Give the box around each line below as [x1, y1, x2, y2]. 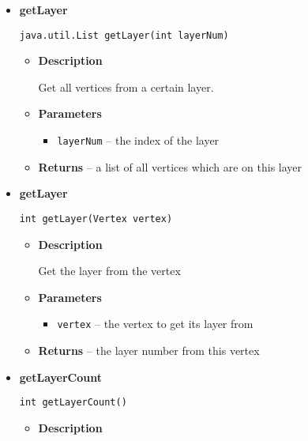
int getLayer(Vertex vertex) [19, 213, 173, 224]
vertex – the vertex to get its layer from [57, 315, 254, 332]
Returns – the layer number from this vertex [38, 341, 260, 358]
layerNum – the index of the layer [57, 132, 220, 149]
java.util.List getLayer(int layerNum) [19, 29, 229, 41]
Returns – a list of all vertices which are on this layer [38, 158, 302, 175]
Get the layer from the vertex [38, 262, 181, 279]
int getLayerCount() [19, 397, 127, 409]
